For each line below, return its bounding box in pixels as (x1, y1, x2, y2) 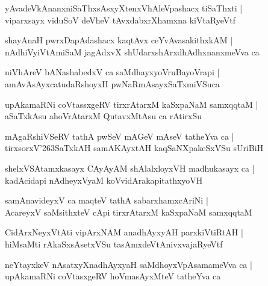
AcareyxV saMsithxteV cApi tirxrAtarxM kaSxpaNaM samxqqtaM (5, 205, 252, 218)
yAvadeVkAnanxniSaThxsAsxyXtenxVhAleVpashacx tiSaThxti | (5, 2, 243, 14)
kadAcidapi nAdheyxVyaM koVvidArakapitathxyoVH (5, 173, 203, 186)
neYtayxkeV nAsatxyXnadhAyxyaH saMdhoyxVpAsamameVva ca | (5, 258, 252, 270)
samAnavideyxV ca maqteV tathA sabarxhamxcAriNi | (5, 194, 208, 207)
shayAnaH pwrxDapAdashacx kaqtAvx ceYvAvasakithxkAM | (5, 34, 233, 46)
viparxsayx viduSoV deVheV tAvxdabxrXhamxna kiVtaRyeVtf (5, 13, 236, 26)
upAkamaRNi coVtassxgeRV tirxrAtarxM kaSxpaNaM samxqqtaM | (5, 98, 258, 110)
